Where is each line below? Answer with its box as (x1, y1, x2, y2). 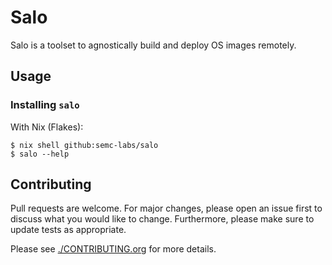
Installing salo (10, 98, 80, 112)
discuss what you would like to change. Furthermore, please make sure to (10, 213, 315, 225)
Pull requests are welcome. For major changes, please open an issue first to (10, 202, 323, 215)
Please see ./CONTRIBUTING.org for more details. (10, 243, 217, 255)
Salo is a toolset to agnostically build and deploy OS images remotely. (10, 39, 297, 51)
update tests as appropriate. (10, 224, 127, 236)
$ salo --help (10, 149, 70, 159)
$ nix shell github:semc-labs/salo (10, 140, 159, 150)
